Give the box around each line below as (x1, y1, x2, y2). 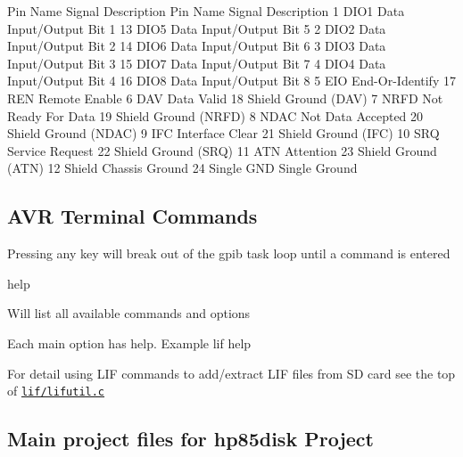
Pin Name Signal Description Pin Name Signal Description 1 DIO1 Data (7, 2, 405, 20)
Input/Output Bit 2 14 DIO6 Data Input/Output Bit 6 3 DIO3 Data (7, 37, 386, 55)
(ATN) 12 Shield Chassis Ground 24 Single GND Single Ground (7, 159, 358, 177)
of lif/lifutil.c (7, 381, 105, 400)
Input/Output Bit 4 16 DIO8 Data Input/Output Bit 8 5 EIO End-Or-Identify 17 (7, 71, 456, 90)
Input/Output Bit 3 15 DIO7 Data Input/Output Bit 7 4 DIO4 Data (7, 53, 386, 72)
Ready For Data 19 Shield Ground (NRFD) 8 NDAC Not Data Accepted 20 (7, 106, 424, 125)
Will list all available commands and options (7, 304, 251, 322)
